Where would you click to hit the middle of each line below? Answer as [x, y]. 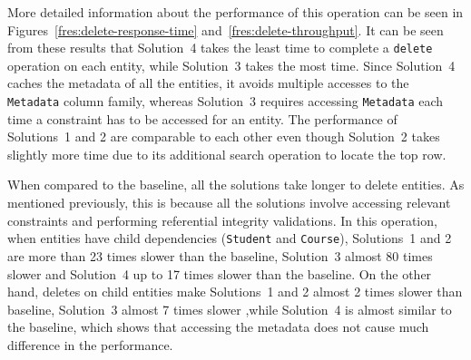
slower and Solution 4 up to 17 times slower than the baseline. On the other [220, 273]
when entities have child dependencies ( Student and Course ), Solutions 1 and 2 [230, 238]
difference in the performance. [90, 344]
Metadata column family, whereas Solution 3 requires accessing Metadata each [226, 101]
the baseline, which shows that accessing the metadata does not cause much [218, 327]
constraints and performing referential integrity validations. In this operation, [222, 220]
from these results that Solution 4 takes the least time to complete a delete [220, 48]
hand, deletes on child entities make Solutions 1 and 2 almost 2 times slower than [235, 292]
